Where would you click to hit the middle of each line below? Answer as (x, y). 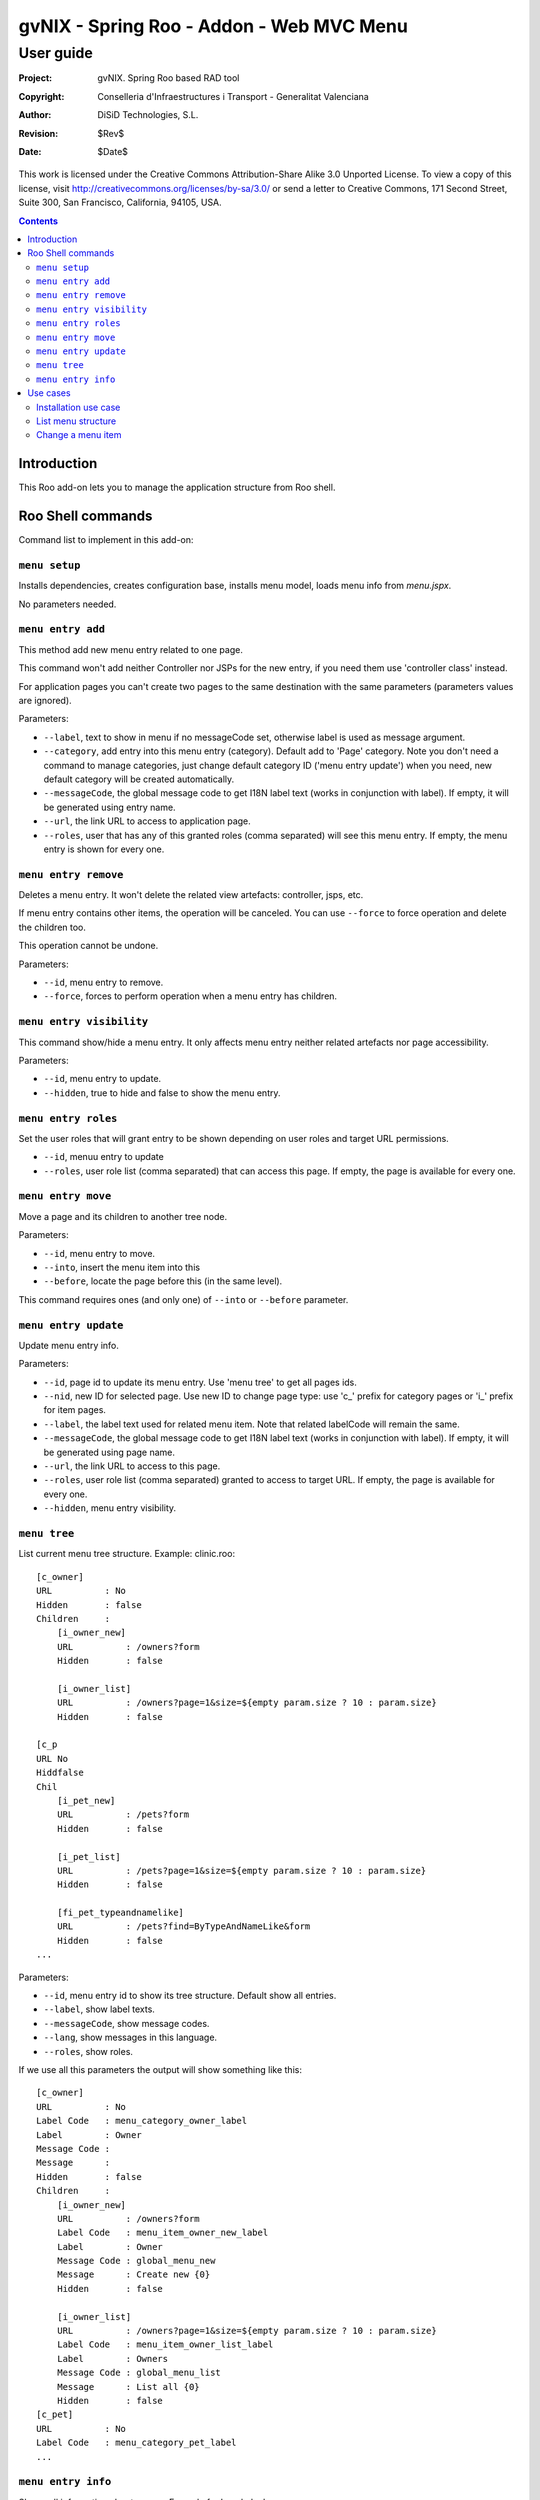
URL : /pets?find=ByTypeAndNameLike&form (183, 1926)
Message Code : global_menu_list (139, 2373)
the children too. (52, 927)
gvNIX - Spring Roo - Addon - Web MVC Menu (213, 26)
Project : (35, 78)
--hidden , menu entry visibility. (110, 1508)
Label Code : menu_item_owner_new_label (162, 2233)
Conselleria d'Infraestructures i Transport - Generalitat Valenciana (233, 96)
